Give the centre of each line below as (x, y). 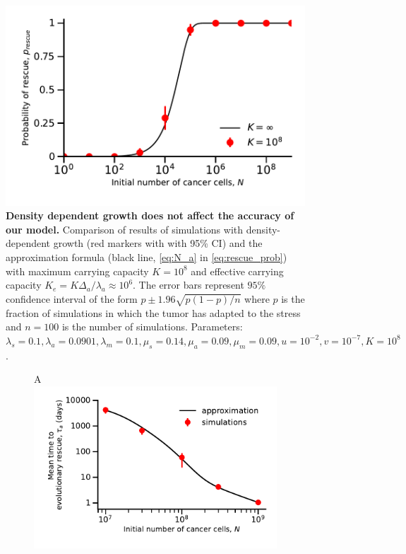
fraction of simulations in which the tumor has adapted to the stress (153, 312)
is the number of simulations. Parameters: (152, 327)
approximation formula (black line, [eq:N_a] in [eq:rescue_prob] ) (147, 257)
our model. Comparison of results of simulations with (125, 229)
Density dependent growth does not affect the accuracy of (150, 215)
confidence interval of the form (72, 298)
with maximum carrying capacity (77, 271)
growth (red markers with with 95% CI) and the (158, 243)
